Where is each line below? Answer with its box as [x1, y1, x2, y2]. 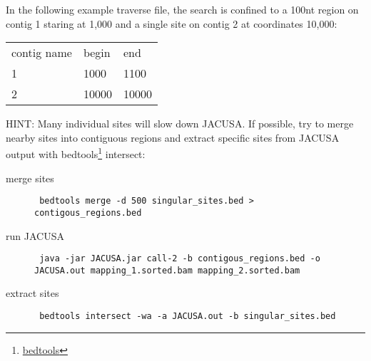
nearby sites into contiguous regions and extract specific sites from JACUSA [6, 130, 340, 145]
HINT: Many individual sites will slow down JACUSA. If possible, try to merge [6, 116, 354, 131]
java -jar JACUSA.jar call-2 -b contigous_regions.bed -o [39, 253, 320, 264]
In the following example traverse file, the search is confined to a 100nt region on [6, 2, 359, 16]
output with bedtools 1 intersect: [6, 145, 146, 162]
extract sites [6, 286, 59, 300]
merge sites [6, 170, 54, 185]
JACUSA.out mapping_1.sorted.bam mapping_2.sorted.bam [34, 265, 300, 276]
